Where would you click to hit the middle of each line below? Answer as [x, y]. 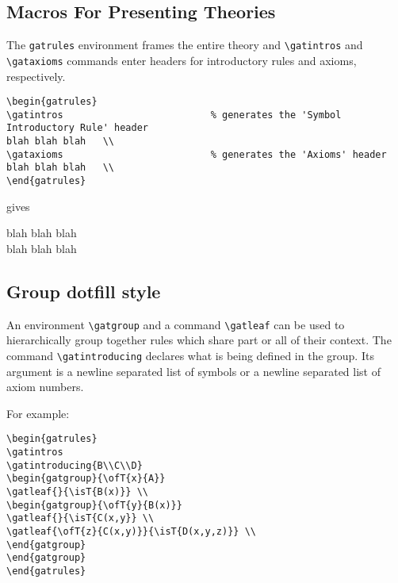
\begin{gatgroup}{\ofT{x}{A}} [86, 479]
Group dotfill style [84, 291]
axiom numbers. [45, 387]
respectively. [36, 76]
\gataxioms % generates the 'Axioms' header [197, 154]
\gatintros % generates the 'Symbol [174, 115]
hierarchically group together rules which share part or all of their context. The [199, 340]
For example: [38, 413]
